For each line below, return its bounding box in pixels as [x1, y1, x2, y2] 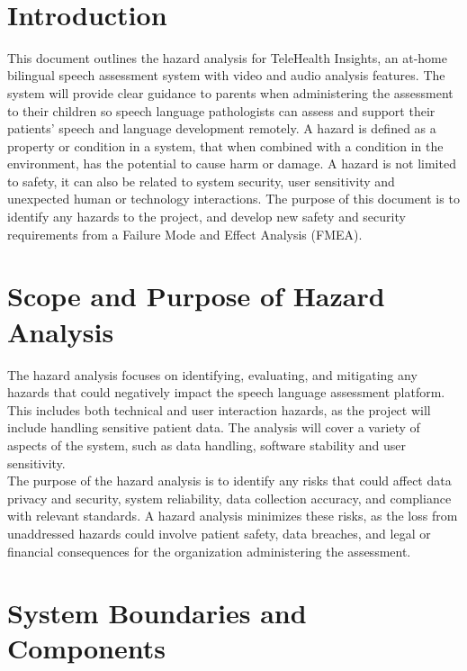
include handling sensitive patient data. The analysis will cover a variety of [7, 418, 420, 437]
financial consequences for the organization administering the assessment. [7, 541, 411, 560]
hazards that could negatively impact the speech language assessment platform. [7, 383, 445, 402]
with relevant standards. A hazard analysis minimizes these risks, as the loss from [7, 506, 458, 525]
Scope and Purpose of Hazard [7, 277, 385, 314]
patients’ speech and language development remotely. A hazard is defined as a [7, 119, 436, 138]
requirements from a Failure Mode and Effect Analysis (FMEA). [7, 224, 363, 243]
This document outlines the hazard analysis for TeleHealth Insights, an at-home [7, 48, 447, 67]
